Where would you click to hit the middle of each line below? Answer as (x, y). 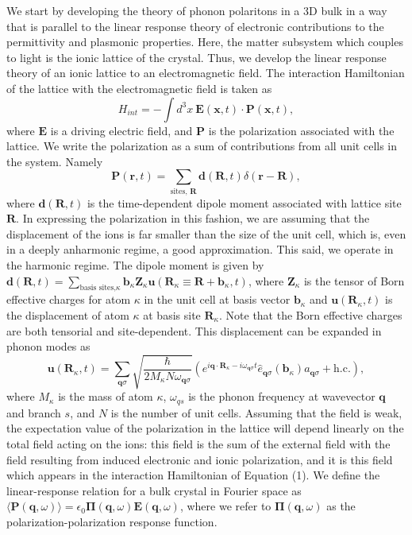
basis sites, (98, 288)
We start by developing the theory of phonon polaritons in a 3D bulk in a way (197, 10)
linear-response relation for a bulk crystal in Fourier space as (154, 490)
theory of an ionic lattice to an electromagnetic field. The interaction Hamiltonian (206, 73)
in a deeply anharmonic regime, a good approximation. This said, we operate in (200, 249)
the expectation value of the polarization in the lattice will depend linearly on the (205, 428)
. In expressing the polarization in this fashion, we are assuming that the (193, 218)
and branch (34, 412)
